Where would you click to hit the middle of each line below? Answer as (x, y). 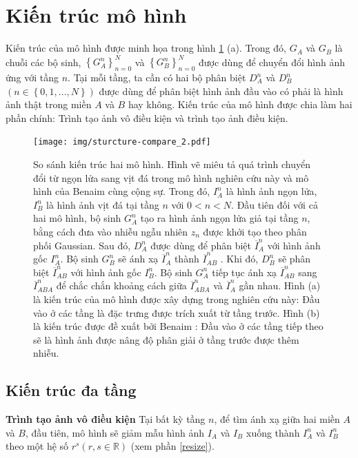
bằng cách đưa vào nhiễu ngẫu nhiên (111, 232)
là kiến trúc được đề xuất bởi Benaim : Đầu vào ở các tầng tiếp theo (178, 326)
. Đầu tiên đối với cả (275, 204)
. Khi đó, (239, 259)
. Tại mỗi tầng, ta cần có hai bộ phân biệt (157, 77)
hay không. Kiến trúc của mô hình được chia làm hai (240, 104)
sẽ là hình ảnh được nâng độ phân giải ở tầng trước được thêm (166, 339)
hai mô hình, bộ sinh (77, 218)
